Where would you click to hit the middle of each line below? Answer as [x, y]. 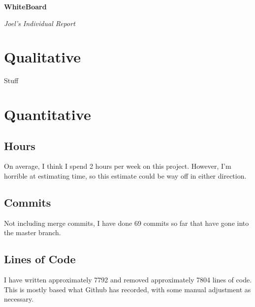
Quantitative [48, 114]
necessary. [19, 299]
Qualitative [43, 57]
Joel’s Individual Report [40, 23]
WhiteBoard [25, 6]
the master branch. [32, 232]
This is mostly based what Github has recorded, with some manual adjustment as [127, 289]
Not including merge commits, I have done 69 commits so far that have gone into [127, 223]
